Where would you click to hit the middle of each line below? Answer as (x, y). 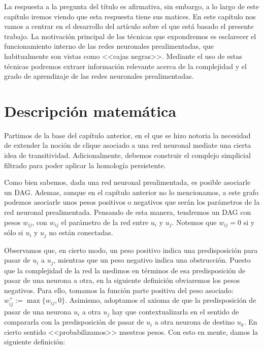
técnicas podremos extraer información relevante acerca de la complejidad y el (125, 66)
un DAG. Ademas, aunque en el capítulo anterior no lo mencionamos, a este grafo (131, 192)
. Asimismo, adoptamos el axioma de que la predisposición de (161, 300)
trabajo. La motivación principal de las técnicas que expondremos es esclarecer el (130, 36)
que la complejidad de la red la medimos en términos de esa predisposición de (125, 270)
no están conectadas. (81, 232)
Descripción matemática (90, 110)
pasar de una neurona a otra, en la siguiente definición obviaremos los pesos (122, 280)
